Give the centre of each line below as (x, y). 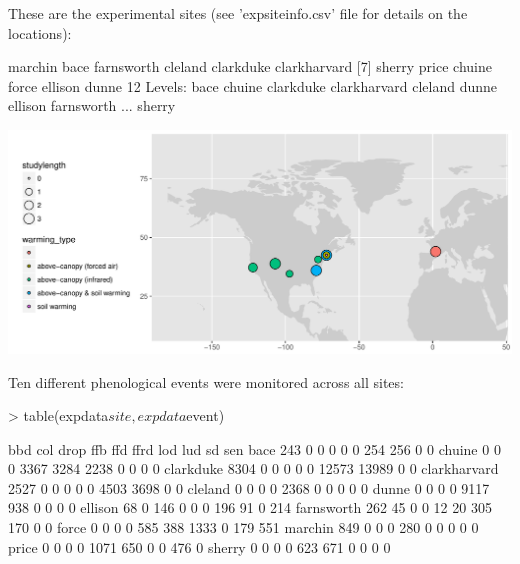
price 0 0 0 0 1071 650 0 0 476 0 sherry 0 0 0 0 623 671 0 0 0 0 (199, 546)
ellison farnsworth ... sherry (92, 105)
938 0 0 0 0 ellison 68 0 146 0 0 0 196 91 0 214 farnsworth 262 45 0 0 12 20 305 (250, 507)
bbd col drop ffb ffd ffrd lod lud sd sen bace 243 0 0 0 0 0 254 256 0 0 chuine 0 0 (254, 448)
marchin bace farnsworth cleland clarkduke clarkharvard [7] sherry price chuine (250, 66)
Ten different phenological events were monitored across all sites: (206, 381)
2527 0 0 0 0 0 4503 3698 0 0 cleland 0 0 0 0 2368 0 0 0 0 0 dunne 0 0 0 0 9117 (249, 487)
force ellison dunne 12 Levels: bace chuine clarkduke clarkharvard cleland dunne (253, 85)
